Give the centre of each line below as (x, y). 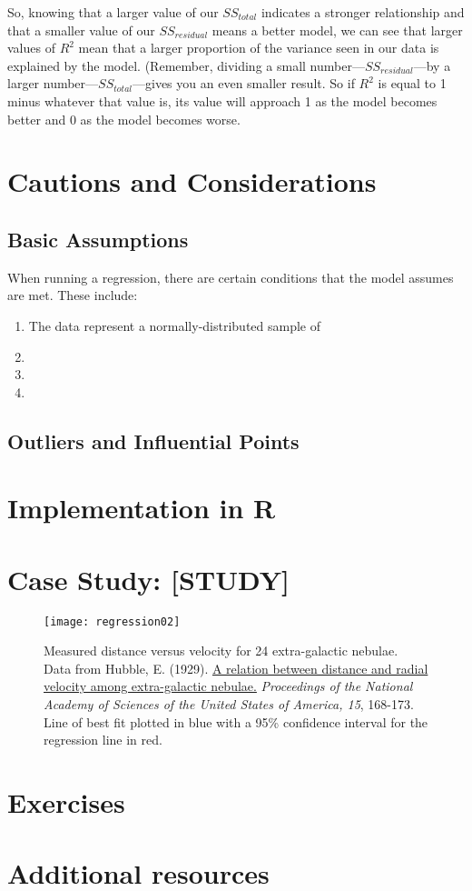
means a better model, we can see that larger (337, 30)
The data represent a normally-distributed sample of (175, 325)
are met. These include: (73, 295)
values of (31, 48)
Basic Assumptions (98, 239)
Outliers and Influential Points (153, 440)
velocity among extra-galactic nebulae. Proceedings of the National (228, 686)
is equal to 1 (412, 83)
